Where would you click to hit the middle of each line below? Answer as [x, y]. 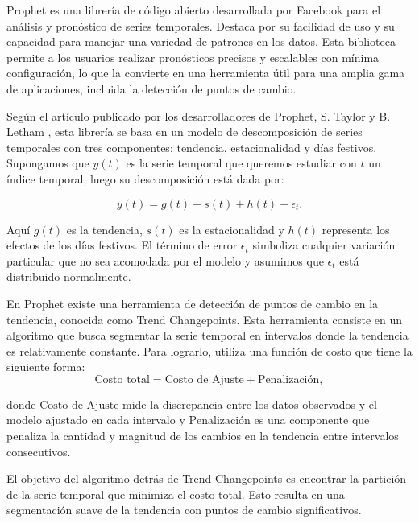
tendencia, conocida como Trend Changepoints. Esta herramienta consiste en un [205, 319]
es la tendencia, [104, 229]
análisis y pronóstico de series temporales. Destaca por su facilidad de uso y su [201, 25]
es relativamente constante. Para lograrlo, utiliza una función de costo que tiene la [209, 350]
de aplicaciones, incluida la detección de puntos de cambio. [151, 88]
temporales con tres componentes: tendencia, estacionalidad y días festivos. [192, 147]
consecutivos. [39, 451]
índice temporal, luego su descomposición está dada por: [145, 178]
